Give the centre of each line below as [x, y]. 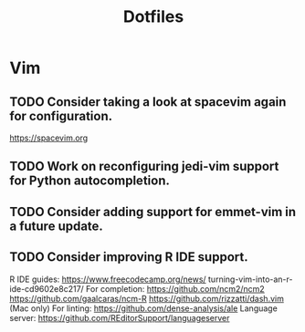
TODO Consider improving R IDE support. [129, 257]
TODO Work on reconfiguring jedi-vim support [144, 166]
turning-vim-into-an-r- [251, 279]
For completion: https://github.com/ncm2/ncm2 [175, 288]
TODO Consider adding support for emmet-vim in [153, 212]
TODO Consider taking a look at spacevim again [148, 102]
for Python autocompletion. [90, 181]
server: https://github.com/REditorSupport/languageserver [120, 317]
